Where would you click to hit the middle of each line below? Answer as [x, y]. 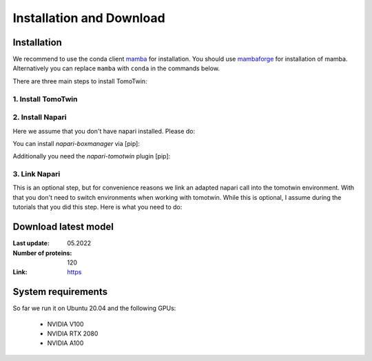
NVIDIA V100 [65, 324]
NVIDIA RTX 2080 [73, 333]
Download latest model [63, 227]
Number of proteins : [42, 253]
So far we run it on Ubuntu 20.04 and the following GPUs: [94, 308]
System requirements [60, 292]
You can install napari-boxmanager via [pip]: [76, 143]
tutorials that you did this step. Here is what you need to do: [97, 207]
